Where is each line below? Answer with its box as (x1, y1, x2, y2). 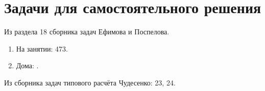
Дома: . (16, 60, 39, 71)
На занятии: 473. (16, 43, 68, 54)
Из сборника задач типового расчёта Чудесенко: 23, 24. (4, 77, 176, 87)
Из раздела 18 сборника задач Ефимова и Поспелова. (4, 26, 170, 37)
